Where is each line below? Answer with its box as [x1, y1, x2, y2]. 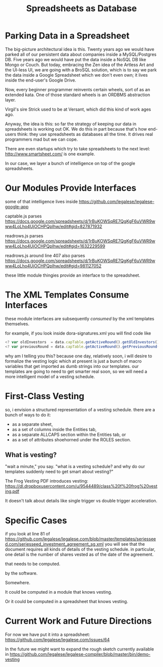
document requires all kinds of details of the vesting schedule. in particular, [5, 547, 156, 552]
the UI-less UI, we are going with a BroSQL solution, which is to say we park [5, 67, 157, 73]
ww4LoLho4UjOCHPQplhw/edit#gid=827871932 [5, 223, 102, 229]
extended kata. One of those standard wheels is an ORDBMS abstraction [5, 92, 150, 98]
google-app [5, 203, 29, 209]
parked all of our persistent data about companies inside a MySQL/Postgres [5, 51, 157, 57]
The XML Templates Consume [5, 289, 130, 300]
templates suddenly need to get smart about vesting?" [5, 469, 114, 475]
